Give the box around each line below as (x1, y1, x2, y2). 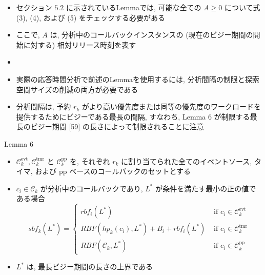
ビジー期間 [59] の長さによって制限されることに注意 (30, 121, 204, 132)
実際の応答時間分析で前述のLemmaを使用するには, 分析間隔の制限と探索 (16, 73, 259, 84)
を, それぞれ (69, 155, 110, 166)
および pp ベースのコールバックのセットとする (35, 166, 191, 176)
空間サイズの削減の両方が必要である (16, 84, 138, 94)
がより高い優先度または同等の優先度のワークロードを (81, 101, 261, 112)
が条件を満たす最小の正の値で (155, 183, 256, 193)
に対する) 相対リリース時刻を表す (23, 39, 136, 50)
